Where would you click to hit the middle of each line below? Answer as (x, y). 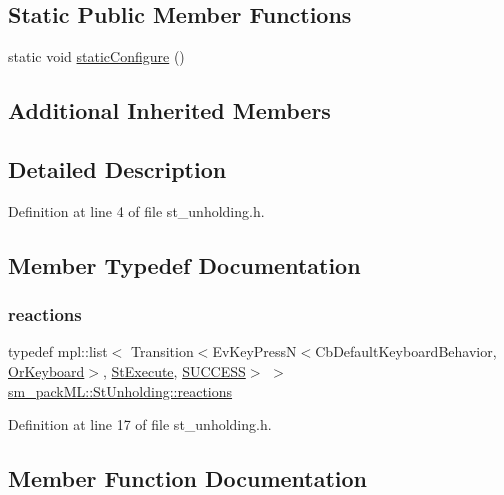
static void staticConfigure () (96, 56)
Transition (162, 351)
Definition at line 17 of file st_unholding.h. (140, 424)
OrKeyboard (46, 370)
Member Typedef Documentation (184, 264)
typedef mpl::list (58, 351)
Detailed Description (117, 168)
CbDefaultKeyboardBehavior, (406, 351)
